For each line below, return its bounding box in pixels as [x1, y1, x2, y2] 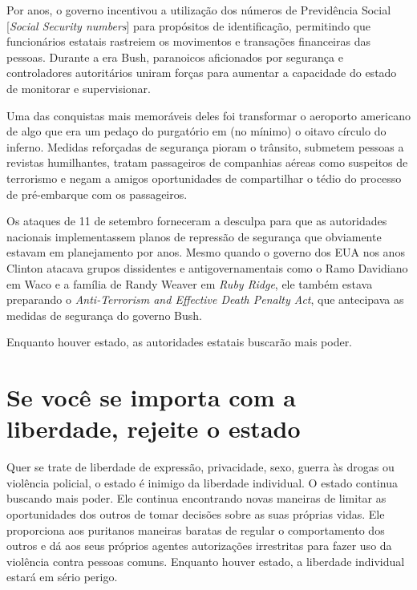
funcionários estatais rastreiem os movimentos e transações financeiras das [6, 33, 370, 50]
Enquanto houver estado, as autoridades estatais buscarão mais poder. [6, 333, 353, 350]
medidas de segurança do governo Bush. [6, 306, 202, 323]
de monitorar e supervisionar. [6, 79, 151, 96]
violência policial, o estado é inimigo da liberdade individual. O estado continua [6, 474, 398, 491]
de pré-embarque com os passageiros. [6, 185, 188, 202]
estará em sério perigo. [6, 568, 118, 585]
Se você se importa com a [6, 381, 296, 414]
